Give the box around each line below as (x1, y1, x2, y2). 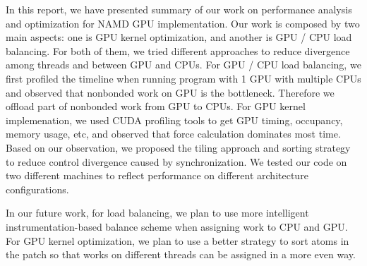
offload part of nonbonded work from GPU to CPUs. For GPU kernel (6, 99, 306, 114)
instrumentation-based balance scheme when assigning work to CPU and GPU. (6, 219, 348, 234)
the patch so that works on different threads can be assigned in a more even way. (6, 247, 356, 262)
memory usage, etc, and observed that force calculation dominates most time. (6, 126, 341, 141)
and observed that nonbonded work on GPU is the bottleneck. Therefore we (6, 85, 335, 99)
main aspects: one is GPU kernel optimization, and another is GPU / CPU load (6, 30, 352, 44)
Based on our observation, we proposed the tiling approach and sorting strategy (6, 140, 351, 155)
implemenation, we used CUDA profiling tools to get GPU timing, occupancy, (6, 112, 343, 127)
